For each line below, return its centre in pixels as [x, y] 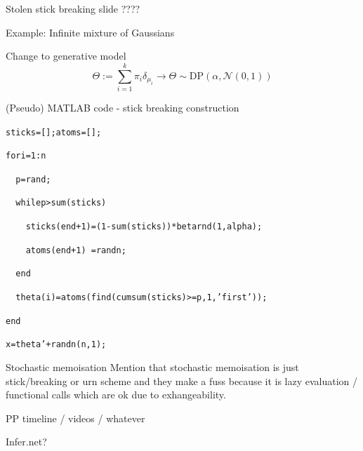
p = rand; [33, 179]
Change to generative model [66, 56]
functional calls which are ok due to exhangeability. [116, 395]
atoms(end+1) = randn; [76, 250]
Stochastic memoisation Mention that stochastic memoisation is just [152, 367]
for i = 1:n [26, 156]
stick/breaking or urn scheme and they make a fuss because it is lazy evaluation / [182, 381]
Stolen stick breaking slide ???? [73, 8]
